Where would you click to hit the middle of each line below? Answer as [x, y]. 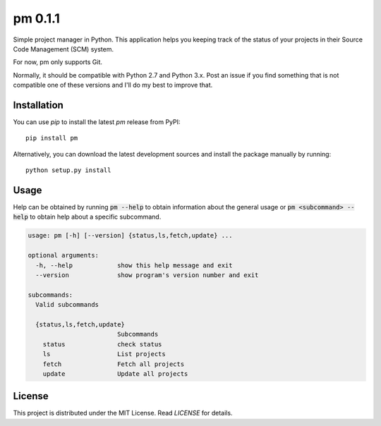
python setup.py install [68, 170]
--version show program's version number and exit [147, 275]
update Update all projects [115, 373]
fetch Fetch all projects [114, 364]
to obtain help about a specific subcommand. [95, 217]
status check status [102, 344]
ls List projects [104, 354]
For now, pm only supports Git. [58, 62]
